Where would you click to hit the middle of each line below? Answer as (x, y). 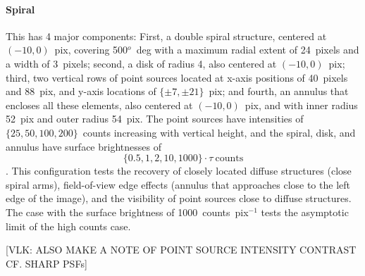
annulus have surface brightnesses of (83, 146)
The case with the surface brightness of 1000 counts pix (127, 212)
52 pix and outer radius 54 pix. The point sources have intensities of (155, 119)
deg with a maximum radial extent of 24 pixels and (248, 50)
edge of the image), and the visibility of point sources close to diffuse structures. (179, 198)
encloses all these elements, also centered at (99, 105)
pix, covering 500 (91, 50)
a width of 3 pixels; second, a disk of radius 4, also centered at (141, 63)
